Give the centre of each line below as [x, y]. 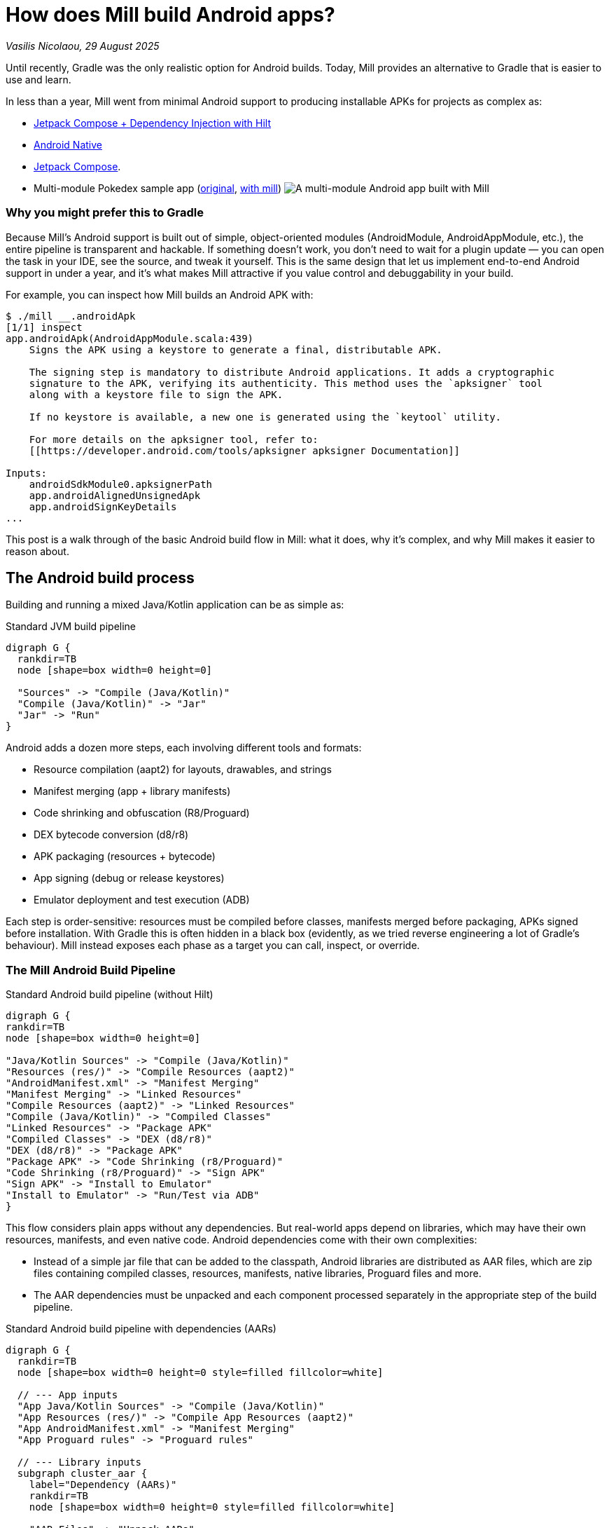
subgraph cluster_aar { [82, 1474]
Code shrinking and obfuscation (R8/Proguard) [142, 813]
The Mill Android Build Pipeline [91, 970]
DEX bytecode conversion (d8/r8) [111, 835]
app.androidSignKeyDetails [103, 506]
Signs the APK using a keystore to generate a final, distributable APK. [236, 349]
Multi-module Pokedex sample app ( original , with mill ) [158, 188]
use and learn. [38, 79]
